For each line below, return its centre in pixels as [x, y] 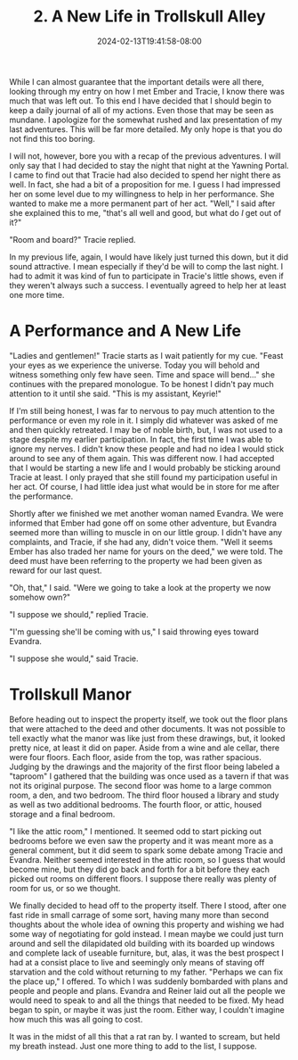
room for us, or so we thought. [65, 888]
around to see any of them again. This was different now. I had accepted [142, 458]
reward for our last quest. [56, 570]
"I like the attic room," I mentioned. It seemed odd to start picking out [136, 831]
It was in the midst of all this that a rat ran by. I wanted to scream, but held [145, 1036]
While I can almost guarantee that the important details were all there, [137, 81]
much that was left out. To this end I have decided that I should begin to [141, 101]
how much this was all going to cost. [76, 1019]
